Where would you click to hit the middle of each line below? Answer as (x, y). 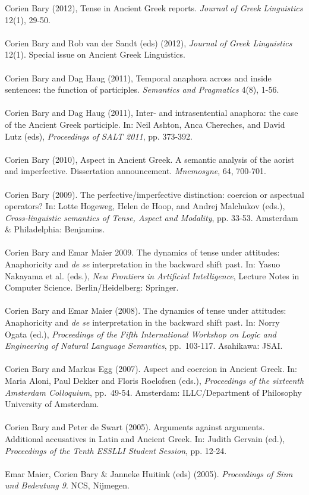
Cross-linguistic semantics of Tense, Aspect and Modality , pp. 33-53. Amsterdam (152, 217)
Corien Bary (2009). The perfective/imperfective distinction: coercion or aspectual (154, 194)
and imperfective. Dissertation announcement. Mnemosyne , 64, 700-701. (135, 171)
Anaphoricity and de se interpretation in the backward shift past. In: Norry (142, 322)
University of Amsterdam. (52, 404)
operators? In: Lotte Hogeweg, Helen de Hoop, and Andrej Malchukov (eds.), (145, 206)
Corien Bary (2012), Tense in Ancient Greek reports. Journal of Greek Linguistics (154, 8)
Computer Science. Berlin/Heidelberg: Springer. (92, 287)
